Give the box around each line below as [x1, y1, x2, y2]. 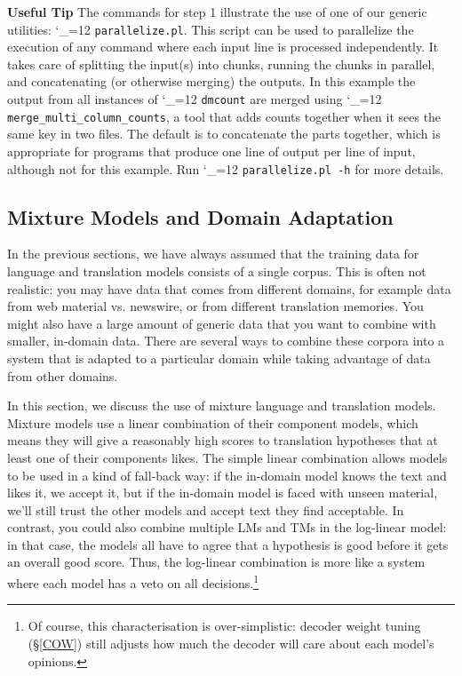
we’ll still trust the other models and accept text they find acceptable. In [7, 500, 404, 519]
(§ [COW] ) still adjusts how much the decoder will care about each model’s [28, 633, 434, 652]
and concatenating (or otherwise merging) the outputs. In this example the [7, 72, 416, 91]
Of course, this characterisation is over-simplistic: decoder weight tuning [28, 616, 421, 635]
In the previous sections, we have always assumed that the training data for [7, 244, 419, 263]
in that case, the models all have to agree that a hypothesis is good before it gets [7, 535, 449, 553]
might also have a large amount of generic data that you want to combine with [7, 314, 436, 332]
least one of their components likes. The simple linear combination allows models [7, 448, 448, 466]
